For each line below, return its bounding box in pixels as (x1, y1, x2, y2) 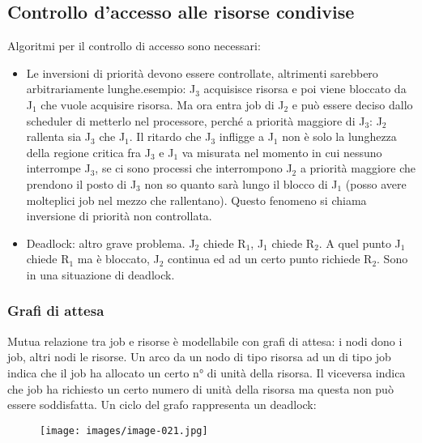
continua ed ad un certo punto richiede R (168, 250, 373, 267)
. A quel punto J (318, 234, 401, 251)
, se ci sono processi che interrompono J (95, 160, 292, 177)
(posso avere (345, 175, 407, 192)
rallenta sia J (26, 128, 92, 145)
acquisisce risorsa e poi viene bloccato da (203, 80, 407, 97)
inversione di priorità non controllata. (26, 207, 212, 224)
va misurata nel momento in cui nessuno (181, 143, 382, 160)
